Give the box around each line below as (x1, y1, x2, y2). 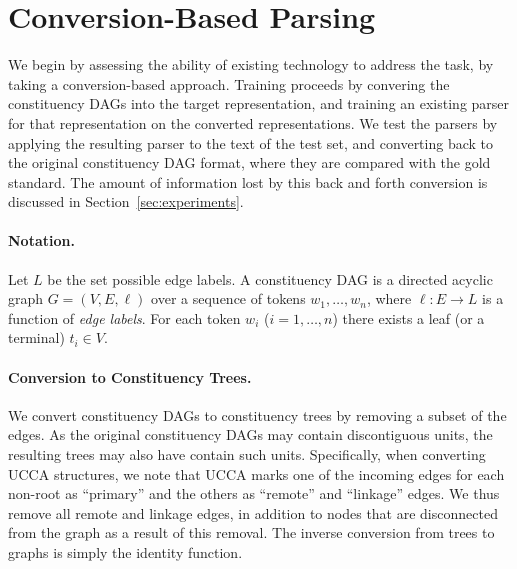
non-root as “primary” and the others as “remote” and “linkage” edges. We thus (8, 483, 500, 504)
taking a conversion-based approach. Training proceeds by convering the (8, 73, 450, 94)
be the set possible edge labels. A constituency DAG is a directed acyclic (47, 268, 493, 289)
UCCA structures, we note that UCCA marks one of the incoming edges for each (8, 463, 505, 484)
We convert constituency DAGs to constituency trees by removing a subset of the (8, 404, 507, 425)
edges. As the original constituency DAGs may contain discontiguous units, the (8, 424, 493, 445)
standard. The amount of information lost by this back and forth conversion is (8, 171, 488, 192)
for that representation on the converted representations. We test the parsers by (8, 112, 498, 133)
